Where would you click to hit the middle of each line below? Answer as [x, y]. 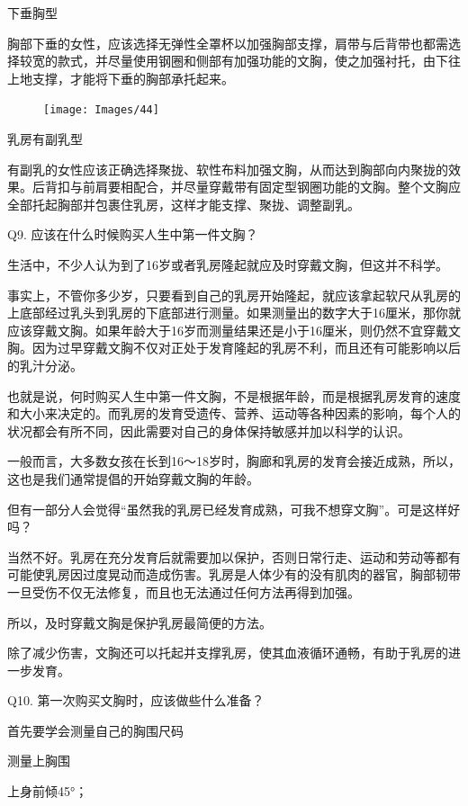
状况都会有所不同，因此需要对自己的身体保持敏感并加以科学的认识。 [209, 430]
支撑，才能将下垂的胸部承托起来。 [133, 78]
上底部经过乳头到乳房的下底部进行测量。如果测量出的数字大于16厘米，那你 [228, 313]
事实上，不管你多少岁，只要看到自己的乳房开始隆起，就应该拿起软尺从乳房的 [234, 295]
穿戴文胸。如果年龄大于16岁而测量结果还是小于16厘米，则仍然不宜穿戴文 [246, 330]
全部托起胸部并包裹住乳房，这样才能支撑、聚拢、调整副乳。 [184, 204]
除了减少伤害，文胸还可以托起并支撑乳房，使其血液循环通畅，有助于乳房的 [228, 653]
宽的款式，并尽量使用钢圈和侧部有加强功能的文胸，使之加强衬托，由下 [240, 61]
